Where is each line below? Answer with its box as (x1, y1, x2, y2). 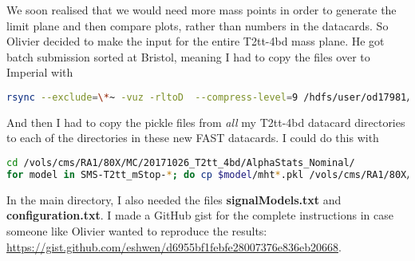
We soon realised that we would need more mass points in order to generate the (6, 2, 397, 18)
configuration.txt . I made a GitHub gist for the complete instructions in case (6, 207, 393, 223)
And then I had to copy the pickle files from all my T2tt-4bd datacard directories (6, 113, 405, 130)
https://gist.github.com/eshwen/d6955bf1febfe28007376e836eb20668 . (6, 238, 342, 255)
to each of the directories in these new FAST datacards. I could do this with (6, 129, 379, 146)
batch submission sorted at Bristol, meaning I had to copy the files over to (6, 48, 370, 65)
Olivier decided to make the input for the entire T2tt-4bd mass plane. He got (6, 33, 385, 49)
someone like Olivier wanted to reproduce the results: (6, 222, 267, 239)
